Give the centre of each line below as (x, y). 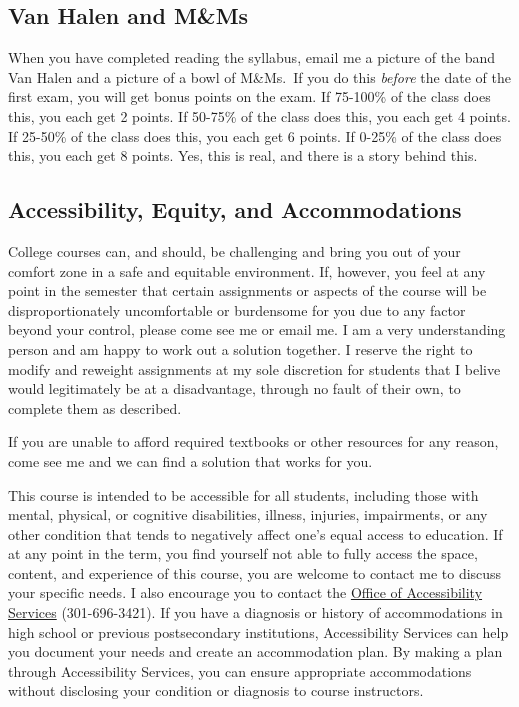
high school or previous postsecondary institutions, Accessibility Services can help (258, 631)
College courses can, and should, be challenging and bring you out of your (234, 250)
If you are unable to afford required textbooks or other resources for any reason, (253, 441)
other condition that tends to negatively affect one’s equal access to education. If (255, 533)
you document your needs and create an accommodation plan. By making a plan (255, 651)
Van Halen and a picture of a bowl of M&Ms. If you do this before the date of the (259, 76)
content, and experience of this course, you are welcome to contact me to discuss (255, 572)
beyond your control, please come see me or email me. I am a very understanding (257, 329)
